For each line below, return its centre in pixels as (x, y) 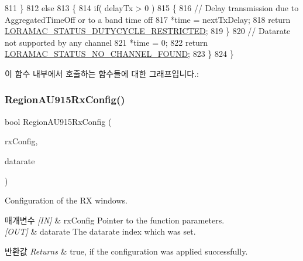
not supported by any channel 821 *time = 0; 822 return (106, 42)
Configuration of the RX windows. (66, 200)
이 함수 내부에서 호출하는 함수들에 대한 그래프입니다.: (102, 73)
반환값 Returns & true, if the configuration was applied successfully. (126, 251)
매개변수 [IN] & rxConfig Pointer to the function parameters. (115, 220)
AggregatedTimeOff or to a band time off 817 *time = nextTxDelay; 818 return (148, 19)
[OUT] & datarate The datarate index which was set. (100, 231)
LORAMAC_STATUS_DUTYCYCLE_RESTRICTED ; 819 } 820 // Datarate (148, 31)
